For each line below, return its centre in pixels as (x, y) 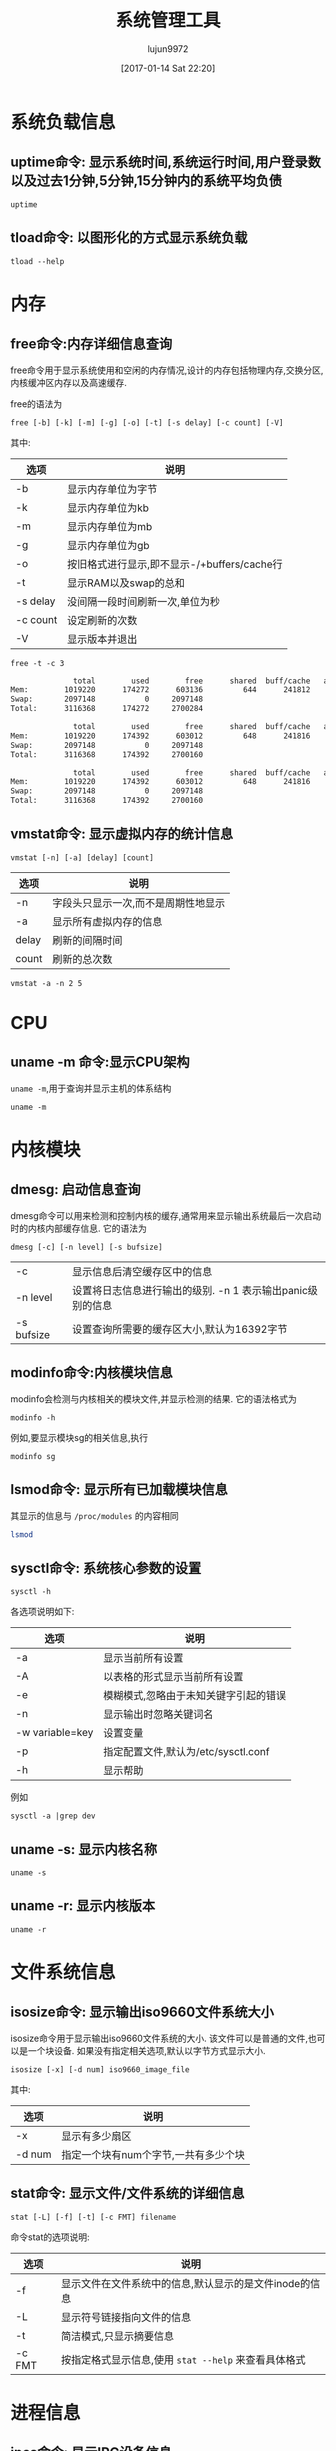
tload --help (37, 261)
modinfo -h (33, 1417)
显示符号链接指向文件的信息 (126, 2317)
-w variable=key (54, 1733)
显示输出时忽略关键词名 (158, 1714)
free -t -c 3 (37, 663)
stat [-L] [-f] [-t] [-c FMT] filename (93, 2217)
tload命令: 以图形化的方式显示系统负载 (129, 237)
